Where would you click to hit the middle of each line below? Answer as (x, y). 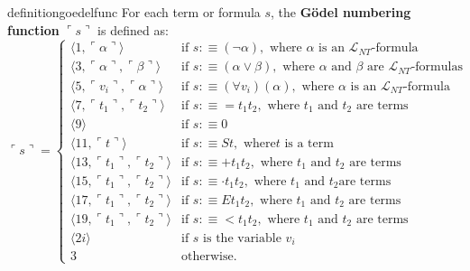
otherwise (207, 256)
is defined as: (133, 29)
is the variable (242, 238)
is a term (309, 143)
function (33, 29)
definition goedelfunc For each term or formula (134, 12)
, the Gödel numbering (341, 12)
